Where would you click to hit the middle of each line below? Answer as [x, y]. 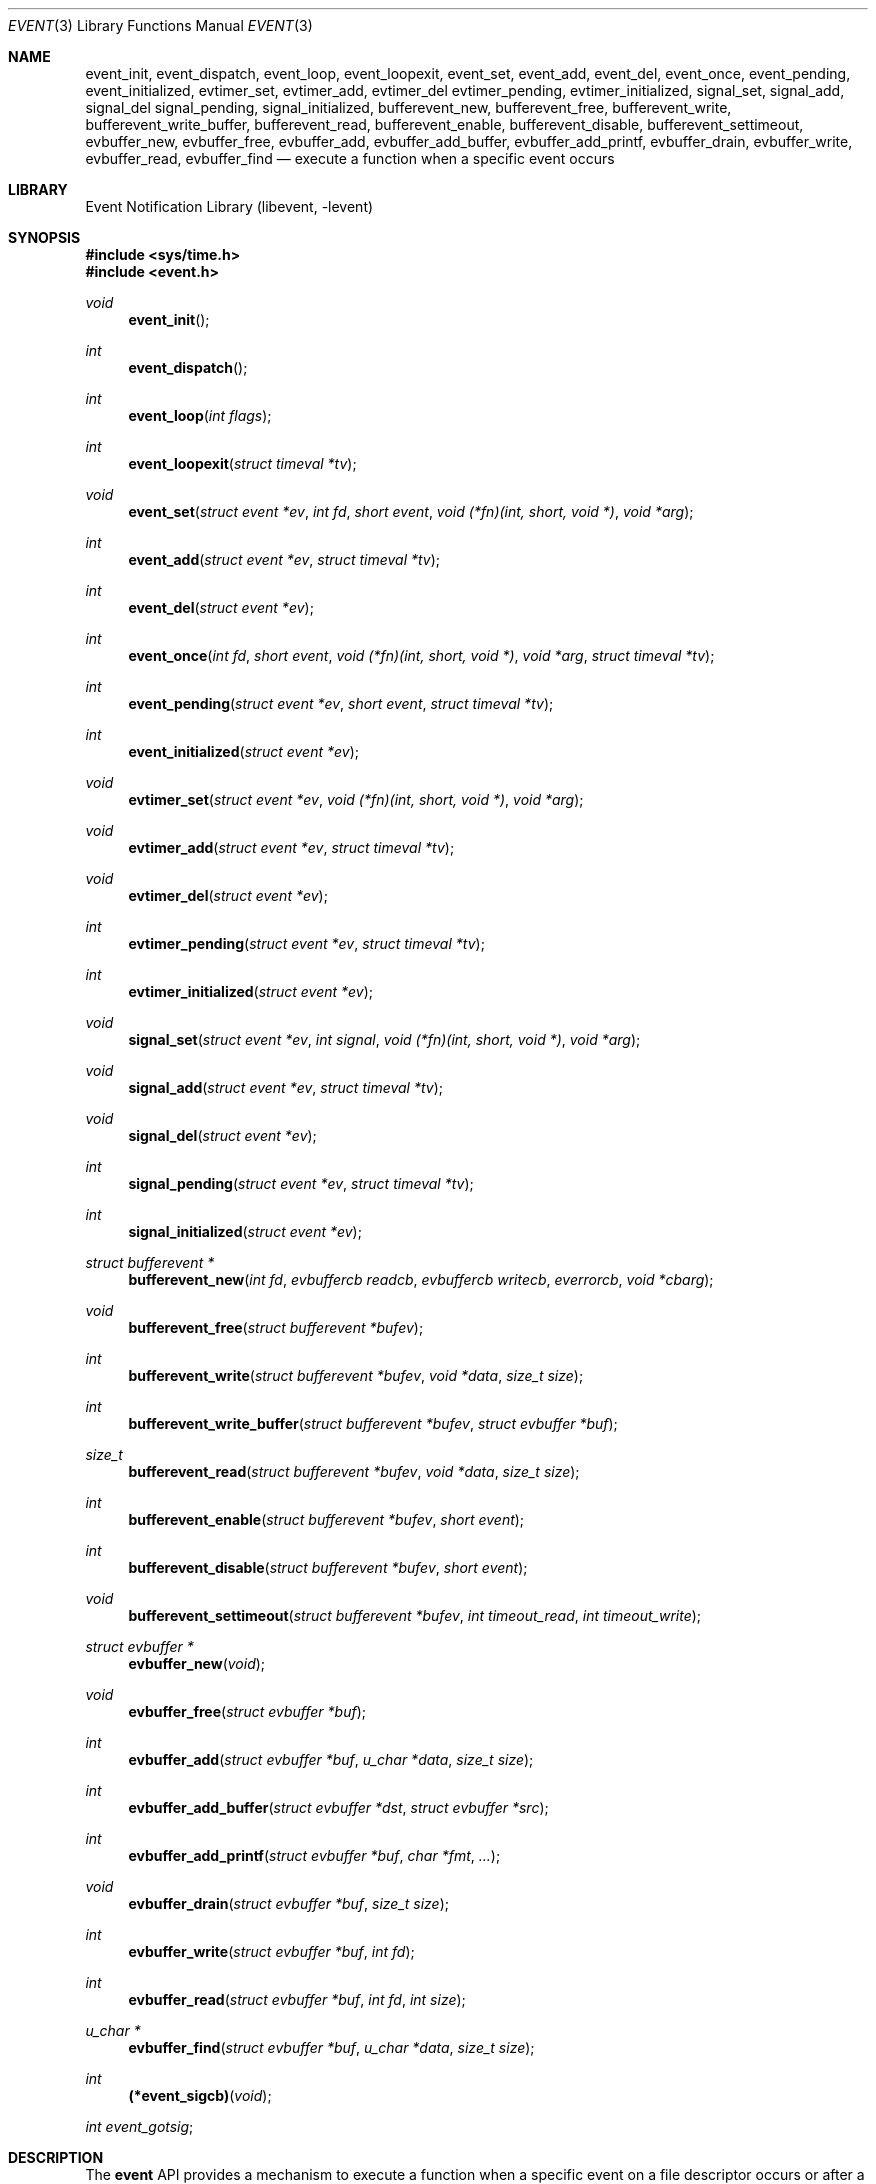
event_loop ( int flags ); [200, 415]
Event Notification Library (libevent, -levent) [229, 206]
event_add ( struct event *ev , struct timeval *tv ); [284, 559]
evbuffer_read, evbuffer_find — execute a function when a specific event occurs [350, 158]
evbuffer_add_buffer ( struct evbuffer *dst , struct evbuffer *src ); [338, 1807]
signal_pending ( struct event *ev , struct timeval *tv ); [301, 1183]
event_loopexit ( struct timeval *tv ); [242, 463]
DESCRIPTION [56, 2157]
